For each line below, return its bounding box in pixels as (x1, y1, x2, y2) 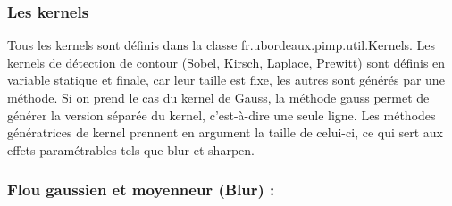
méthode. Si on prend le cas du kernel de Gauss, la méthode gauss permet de (7, 88, 430, 106)
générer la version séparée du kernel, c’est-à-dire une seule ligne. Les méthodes (7, 105, 436, 124)
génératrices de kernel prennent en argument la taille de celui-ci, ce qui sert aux (7, 123, 444, 142)
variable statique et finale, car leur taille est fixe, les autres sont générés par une (7, 70, 445, 89)
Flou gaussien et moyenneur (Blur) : (7, 178, 275, 201)
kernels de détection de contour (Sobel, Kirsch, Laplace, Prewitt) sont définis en (7, 53, 446, 71)
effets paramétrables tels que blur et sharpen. (7, 140, 255, 159)
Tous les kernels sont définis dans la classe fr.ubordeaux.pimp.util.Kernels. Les (7, 36, 436, 54)
